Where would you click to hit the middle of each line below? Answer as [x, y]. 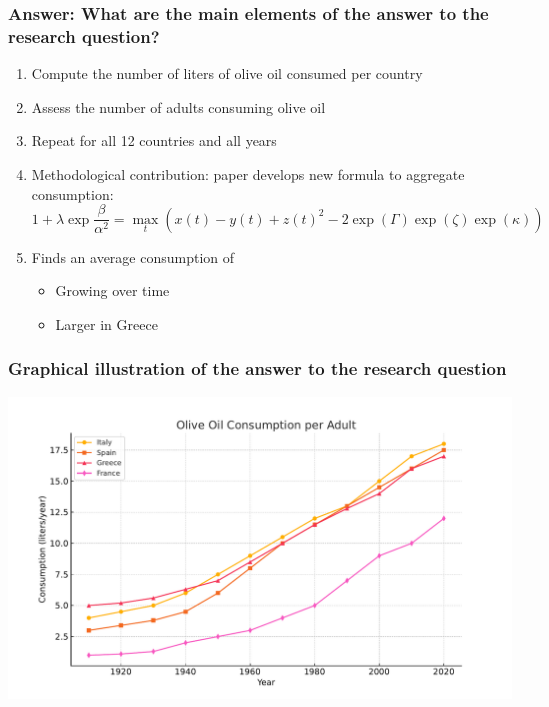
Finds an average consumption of [133, 256]
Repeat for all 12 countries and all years [154, 140]
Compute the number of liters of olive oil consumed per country [227, 73]
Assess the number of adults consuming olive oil [178, 106]
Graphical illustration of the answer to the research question [257, 368]
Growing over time [112, 290]
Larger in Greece [106, 323]
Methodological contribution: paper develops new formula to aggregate [248, 173]
